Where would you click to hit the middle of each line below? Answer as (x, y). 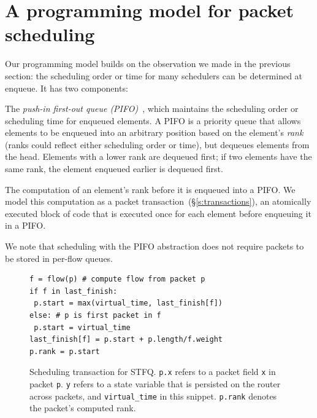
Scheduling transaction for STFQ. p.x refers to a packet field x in (153, 372)
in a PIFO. (25, 225)
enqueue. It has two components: (67, 88)
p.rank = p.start (65, 351)
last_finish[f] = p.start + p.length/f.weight (126, 340)
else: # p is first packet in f (95, 315)
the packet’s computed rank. (83, 408)
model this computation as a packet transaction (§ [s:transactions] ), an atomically (158, 201)
